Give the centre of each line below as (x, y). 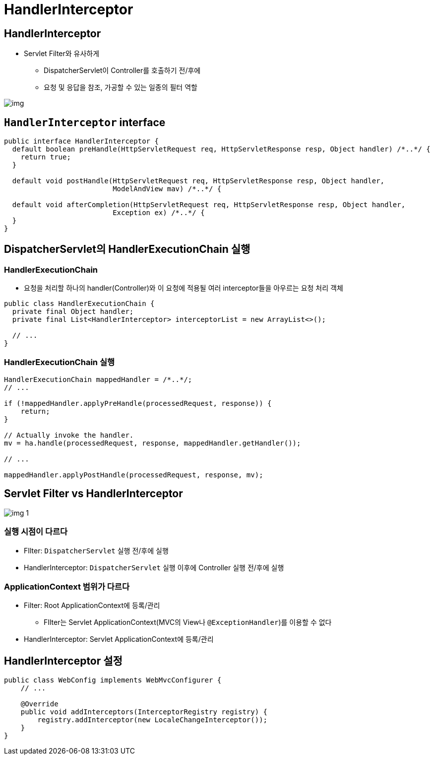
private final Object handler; (73, 312)
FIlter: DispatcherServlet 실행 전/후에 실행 (96, 550)
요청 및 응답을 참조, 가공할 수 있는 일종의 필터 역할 (121, 87)
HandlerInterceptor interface (85, 122)
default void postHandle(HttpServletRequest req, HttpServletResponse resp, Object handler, (198, 181)
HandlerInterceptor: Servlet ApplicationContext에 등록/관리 (119, 639)
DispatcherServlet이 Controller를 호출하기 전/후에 (122, 71)
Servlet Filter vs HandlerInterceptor (93, 494)
